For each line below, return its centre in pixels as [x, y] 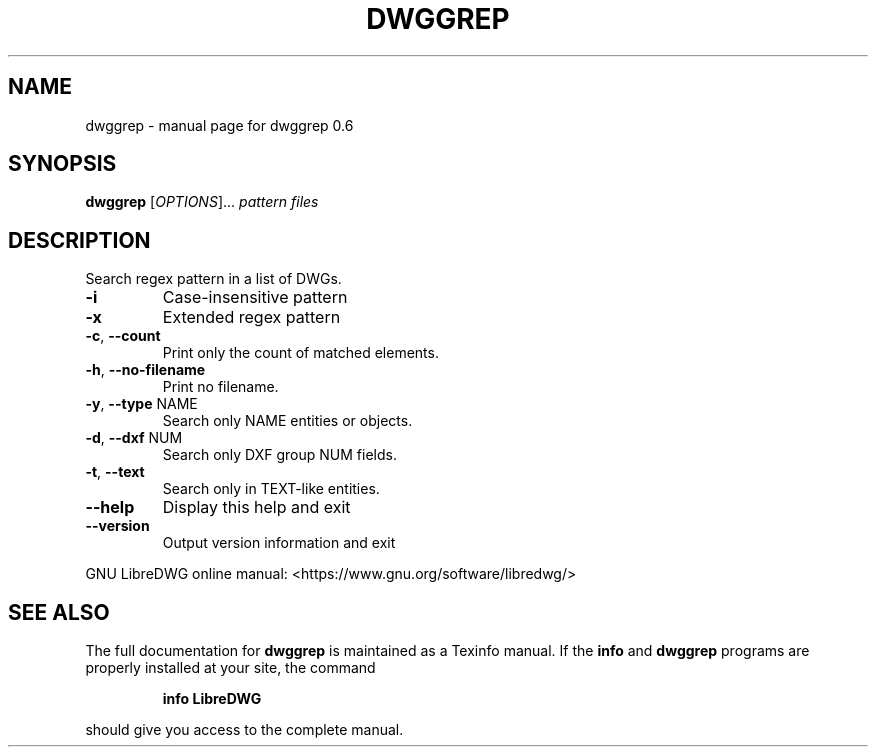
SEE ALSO [59, 612]
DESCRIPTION [79, 240]
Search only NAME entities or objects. [287, 421]
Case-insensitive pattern [255, 297]
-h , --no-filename [145, 370]
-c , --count [123, 336]
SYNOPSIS [62, 164]
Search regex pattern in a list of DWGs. [213, 279]
